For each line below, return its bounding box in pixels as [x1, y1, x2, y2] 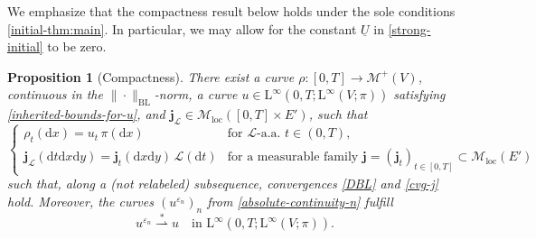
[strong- [388, 19, 431, 38]
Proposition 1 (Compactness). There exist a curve [7, 67, 295, 86]
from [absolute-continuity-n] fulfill [207, 191, 393, 210]
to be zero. [47, 37, 107, 56]
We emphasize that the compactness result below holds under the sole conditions [7, 2, 456, 20]
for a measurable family [227, 151, 359, 164]
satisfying [393, 85, 446, 104]
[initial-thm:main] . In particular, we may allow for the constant [7, 19, 357, 38]
